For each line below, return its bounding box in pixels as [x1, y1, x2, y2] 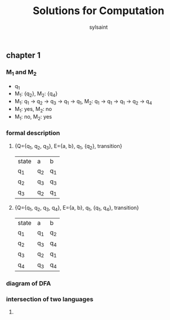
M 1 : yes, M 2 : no [14, 105, 52, 114]
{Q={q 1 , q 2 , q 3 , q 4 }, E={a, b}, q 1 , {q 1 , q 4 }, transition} [14, 204, 140, 213]
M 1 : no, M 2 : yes [14, 113, 52, 122]
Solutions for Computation [32, 4, 165, 18]
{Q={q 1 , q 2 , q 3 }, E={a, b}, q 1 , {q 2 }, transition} [14, 142, 123, 151]
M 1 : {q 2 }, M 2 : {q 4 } [14, 90, 58, 99]
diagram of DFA [6, 279, 51, 287]
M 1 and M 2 [6, 68, 37, 78]
